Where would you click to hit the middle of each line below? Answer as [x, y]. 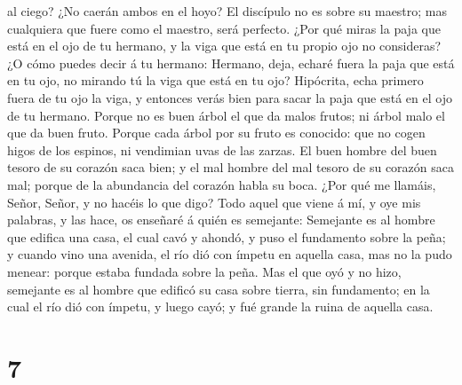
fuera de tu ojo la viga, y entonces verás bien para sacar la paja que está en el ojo [230, 97]
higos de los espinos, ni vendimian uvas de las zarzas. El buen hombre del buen [222, 149]
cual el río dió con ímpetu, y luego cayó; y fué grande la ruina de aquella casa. [220, 306]
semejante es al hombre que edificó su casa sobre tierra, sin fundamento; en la [219, 289]
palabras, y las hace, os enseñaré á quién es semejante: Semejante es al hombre [221, 220]
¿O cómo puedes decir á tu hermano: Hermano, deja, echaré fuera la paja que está [231, 63]
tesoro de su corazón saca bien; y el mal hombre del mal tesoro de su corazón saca [231, 167]
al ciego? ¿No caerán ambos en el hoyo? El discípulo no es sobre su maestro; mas [227, 11]
